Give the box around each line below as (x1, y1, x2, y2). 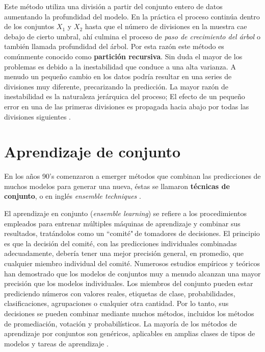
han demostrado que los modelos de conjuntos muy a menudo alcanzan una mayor (4, 268, 261, 278)
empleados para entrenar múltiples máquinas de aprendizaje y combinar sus (4, 218, 241, 228)
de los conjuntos (4, 21, 55, 32)
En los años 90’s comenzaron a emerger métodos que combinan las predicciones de (4, 171, 261, 181)
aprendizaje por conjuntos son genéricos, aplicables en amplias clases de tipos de (4, 328, 255, 339)
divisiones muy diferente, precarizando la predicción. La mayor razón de (4, 81, 229, 91)
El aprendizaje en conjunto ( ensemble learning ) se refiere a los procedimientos (4, 208, 247, 219)
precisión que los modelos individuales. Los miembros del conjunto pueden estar (4, 278, 253, 289)
